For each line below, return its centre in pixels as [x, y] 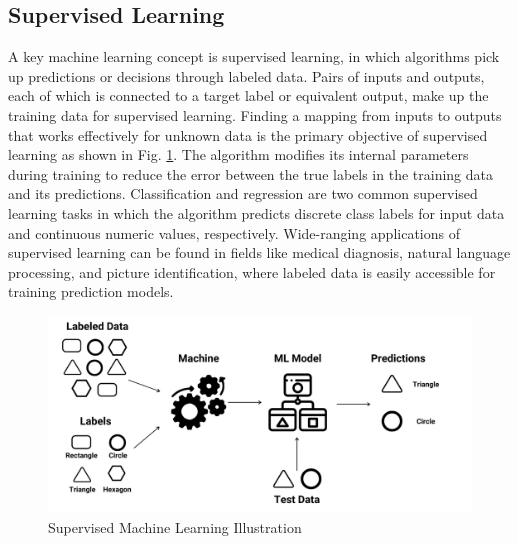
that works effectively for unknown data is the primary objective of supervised [248, 134]
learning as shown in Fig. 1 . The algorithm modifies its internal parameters [238, 154]
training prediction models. [91, 291]
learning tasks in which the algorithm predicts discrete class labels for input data [256, 212]
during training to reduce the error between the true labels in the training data [250, 173]
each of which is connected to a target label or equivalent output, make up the [248, 95]
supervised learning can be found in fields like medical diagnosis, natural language [259, 252]
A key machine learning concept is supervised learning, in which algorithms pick [254, 56]
